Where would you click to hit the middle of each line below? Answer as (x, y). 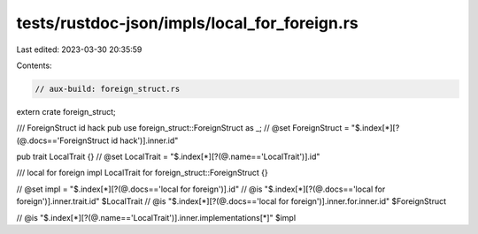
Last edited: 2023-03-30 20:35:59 (79, 49)
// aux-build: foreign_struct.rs (108, 89)
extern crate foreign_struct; (66, 111)
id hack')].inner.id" (145, 140)
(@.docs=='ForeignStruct (63, 140)
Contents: (34, 65)
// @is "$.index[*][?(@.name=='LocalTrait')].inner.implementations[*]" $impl (156, 217)
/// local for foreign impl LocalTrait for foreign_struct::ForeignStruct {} (143, 173)
